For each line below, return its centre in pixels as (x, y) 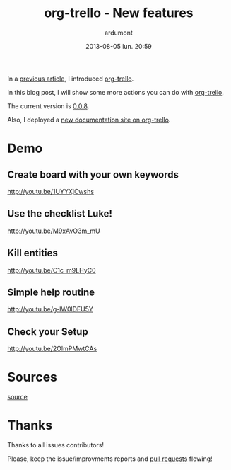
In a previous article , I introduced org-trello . (71, 79)
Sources (32, 377)
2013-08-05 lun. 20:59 (119, 46)
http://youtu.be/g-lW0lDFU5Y (51, 309)
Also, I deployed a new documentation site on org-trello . (89, 120)
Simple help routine (51, 292)
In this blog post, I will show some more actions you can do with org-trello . (115, 92)
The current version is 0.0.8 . (48, 106)
